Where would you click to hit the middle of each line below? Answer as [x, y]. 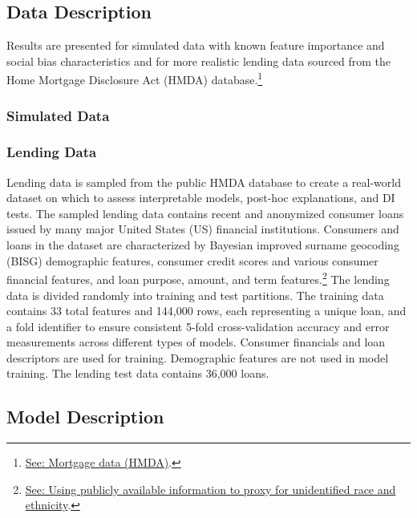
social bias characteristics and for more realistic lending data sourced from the [199, 61]
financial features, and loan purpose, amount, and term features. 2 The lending [198, 278]
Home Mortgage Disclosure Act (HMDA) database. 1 [135, 79]
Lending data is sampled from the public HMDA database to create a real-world [204, 182]
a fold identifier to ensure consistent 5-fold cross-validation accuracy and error [198, 326]
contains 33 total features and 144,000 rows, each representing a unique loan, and [206, 311]
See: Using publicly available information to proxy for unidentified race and [211, 489]
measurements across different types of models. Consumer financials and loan [196, 342]
